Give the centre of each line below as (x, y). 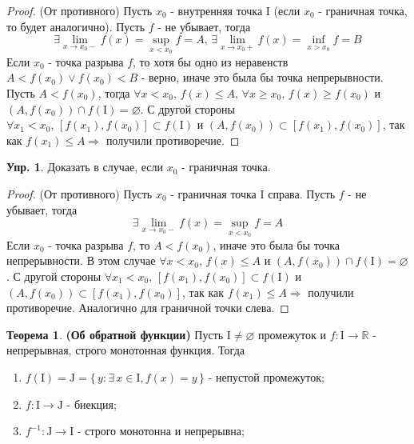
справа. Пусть (302, 193)
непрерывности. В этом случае (81, 260)
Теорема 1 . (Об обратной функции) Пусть (115, 334)
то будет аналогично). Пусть (76, 26)
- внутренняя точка (217, 10)
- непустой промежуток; (266, 376)
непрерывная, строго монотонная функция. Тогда (125, 350)
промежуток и (292, 334)
